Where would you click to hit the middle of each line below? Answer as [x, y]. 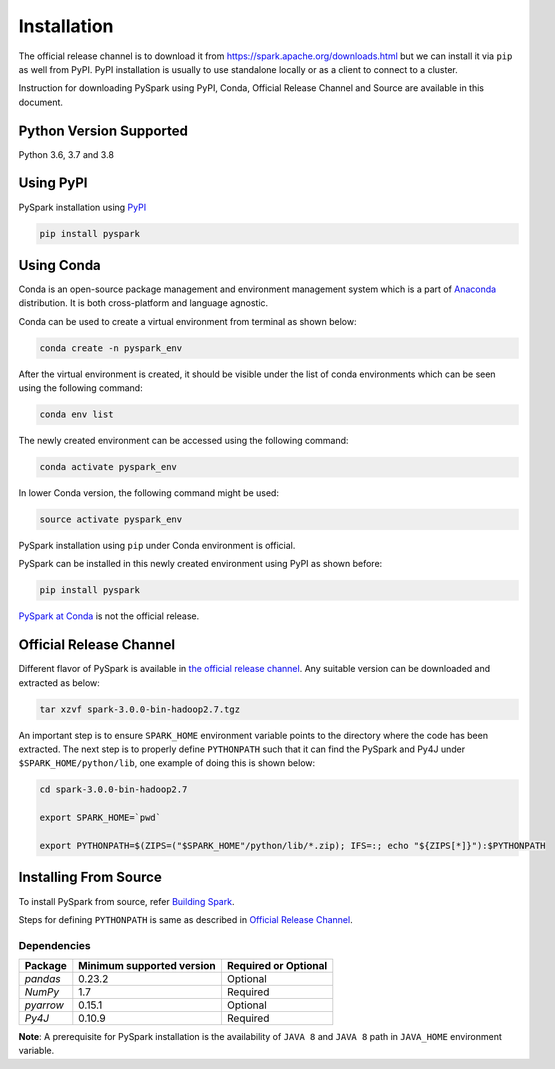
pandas [42, 979]
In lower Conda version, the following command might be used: [149, 493]
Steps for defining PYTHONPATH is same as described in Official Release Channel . [186, 919]
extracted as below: [59, 682]
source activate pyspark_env [111, 519]
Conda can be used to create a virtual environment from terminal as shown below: [187, 321]
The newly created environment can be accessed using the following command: [183, 441]
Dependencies [55, 945]
